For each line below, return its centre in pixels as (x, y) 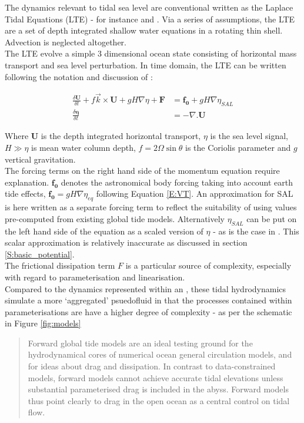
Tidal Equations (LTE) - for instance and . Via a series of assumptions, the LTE (150, 19)
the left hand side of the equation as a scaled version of (104, 231)
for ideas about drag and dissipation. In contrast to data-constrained (152, 366)
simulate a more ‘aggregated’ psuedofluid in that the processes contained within (148, 300)
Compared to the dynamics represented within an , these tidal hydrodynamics (146, 288)
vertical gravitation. (40, 159)
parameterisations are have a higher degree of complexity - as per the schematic (148, 311)
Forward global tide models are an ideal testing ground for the (140, 343)
